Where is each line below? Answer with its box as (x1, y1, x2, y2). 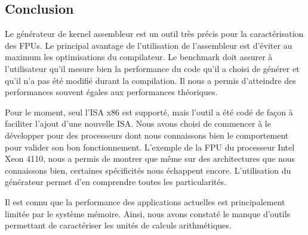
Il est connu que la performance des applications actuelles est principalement (5, 195, 285, 208)
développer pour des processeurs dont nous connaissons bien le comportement (5, 129, 289, 141)
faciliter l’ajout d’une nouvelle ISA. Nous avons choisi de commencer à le (5, 117, 271, 130)
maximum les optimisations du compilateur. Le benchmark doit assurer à (5, 51, 273, 63)
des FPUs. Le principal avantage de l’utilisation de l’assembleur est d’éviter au (5, 39, 292, 51)
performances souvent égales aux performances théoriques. (5, 86, 218, 98)
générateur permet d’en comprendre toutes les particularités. (5, 176, 227, 188)
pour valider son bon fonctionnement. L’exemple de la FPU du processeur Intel (5, 140, 295, 153)
